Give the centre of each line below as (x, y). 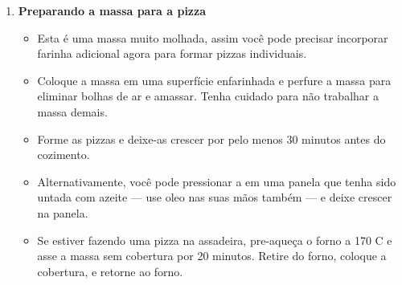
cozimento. (64, 155)
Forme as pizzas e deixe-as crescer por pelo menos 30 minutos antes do (211, 138)
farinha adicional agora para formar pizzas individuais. (172, 53)
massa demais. (72, 111)
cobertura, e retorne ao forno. (110, 271)
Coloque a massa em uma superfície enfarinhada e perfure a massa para (214, 80)
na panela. (63, 212)
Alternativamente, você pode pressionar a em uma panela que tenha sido (217, 181)
